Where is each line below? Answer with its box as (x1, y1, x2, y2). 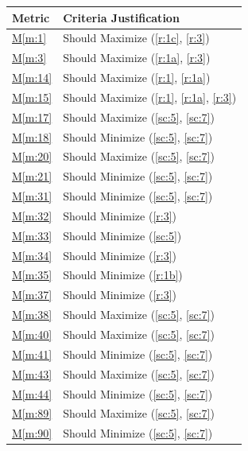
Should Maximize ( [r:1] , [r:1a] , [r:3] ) (63, 88, 237, 105)
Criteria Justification (63, 9, 180, 25)
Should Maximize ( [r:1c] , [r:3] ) (63, 29, 210, 46)
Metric (12, 9, 50, 25)
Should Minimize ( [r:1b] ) (63, 266, 183, 283)
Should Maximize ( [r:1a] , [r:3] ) (63, 49, 211, 66)
